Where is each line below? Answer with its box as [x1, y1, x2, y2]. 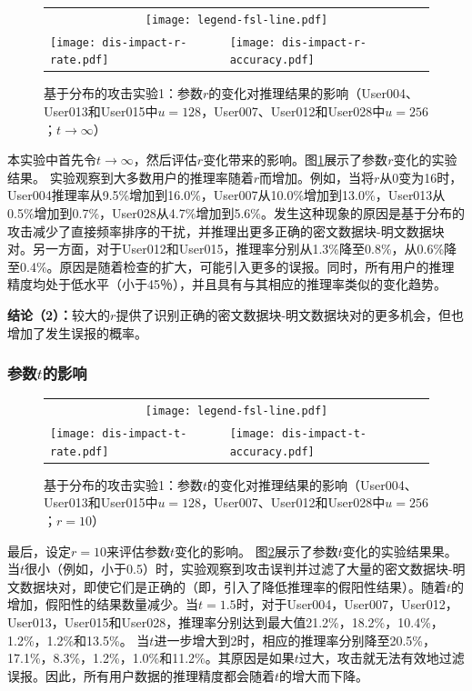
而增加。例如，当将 [259, 167, 374, 186]
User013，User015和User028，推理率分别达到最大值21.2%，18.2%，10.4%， [7, 613, 444, 632]
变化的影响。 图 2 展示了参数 [175, 541, 338, 560]
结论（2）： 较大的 [7, 305, 111, 324]
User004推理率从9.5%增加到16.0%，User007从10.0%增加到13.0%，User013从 [7, 185, 446, 205]
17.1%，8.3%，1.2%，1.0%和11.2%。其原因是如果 [7, 648, 295, 667]
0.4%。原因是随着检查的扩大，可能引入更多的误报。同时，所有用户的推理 [19, 256, 455, 275]
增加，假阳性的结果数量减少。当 [7, 595, 198, 614]
